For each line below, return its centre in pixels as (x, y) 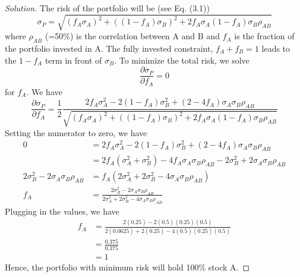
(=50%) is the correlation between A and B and (132, 36)
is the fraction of (264, 36)
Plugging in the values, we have (62, 211)
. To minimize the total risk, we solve (182, 60)
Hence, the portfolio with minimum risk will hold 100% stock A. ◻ (127, 267)
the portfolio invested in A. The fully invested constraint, (109, 48)
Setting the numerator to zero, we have (76, 132)
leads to (276, 48)
